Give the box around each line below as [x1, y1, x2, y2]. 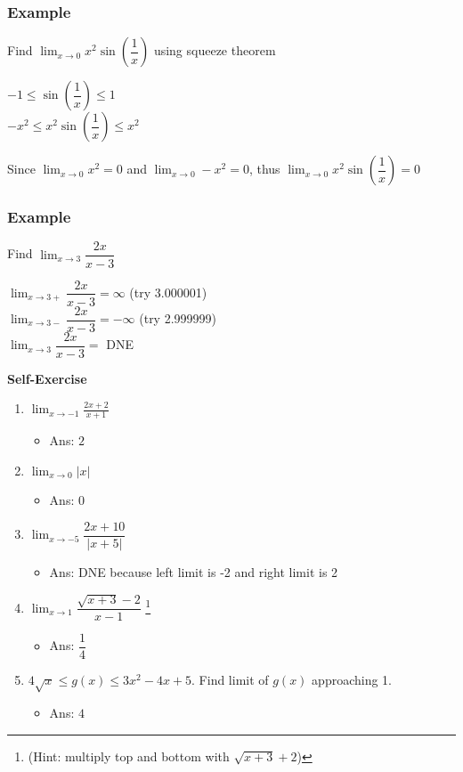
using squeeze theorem [153, 41, 276, 60]
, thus [248, 159, 280, 178]
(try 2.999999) [139, 309, 217, 328]
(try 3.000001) [129, 282, 207, 301]
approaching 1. [312, 670, 392, 689]
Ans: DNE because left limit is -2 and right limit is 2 [49, 562, 338, 581]
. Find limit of [191, 670, 269, 689]
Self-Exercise [7, 369, 87, 387]
